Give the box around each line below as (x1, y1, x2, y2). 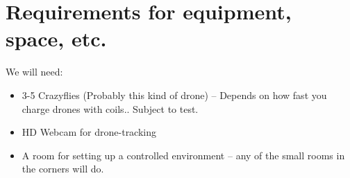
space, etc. (6, 24, 107, 53)
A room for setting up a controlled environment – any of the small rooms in (22, 148, 345, 162)
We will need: (6, 64, 63, 79)
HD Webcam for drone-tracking (22, 125, 157, 139)
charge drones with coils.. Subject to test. (22, 101, 199, 116)
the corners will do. (22, 161, 104, 176)
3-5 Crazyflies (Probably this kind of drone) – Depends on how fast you (22, 87, 327, 102)
